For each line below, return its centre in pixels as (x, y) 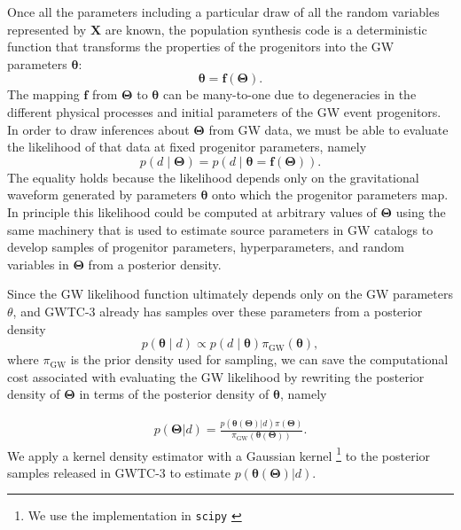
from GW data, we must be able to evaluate (328, 129)
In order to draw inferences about (98, 129)
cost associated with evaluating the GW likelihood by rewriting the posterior (216, 376)
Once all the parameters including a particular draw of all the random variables (223, 12)
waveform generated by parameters (102, 195)
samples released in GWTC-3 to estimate (119, 472)
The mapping (43, 94)
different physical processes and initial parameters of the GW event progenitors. (224, 111)
